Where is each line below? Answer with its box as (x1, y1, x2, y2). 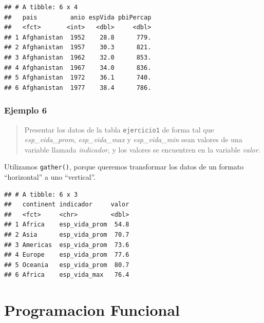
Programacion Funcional (4, 299, 180, 320)
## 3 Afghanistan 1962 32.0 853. (4, 53, 152, 61)
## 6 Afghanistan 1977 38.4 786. (4, 84, 152, 91)
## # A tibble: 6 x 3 (4, 191, 78, 198)
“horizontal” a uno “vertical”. (4, 172, 96, 182)
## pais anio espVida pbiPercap (4, 13, 152, 21)
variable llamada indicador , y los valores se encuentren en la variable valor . (24, 144, 260, 155)
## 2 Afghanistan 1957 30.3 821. (4, 44, 152, 51)
